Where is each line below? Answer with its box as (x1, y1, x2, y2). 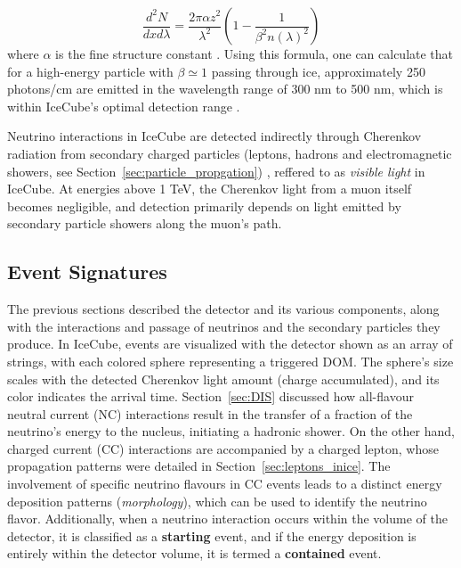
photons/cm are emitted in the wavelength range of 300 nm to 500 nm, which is (7, 79, 443, 98)
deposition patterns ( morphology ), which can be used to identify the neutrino (7, 491, 427, 510)
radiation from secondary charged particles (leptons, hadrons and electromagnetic (7, 144, 452, 162)
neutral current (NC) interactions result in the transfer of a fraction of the (7, 404, 413, 423)
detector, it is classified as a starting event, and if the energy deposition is (7, 526, 417, 545)
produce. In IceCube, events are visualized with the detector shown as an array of (7, 334, 453, 353)
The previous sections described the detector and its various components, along (7, 300, 440, 318)
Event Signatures (7, 258, 167, 285)
